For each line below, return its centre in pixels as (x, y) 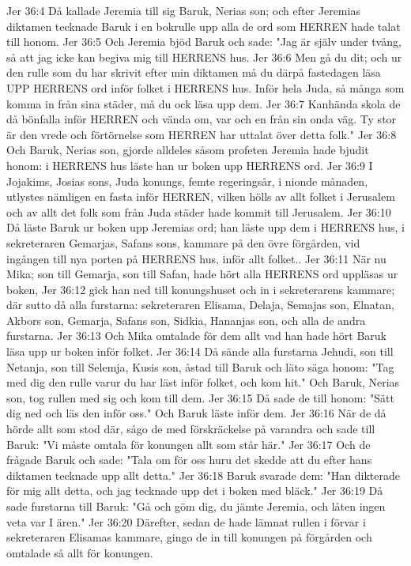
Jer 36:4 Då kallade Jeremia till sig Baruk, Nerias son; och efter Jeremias (183, 10)
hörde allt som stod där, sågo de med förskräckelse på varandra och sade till (191, 429)
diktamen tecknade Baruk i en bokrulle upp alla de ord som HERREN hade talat (204, 26)
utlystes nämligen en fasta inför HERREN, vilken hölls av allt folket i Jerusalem (201, 196)
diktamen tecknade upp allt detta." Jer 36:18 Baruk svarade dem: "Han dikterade (203, 475)
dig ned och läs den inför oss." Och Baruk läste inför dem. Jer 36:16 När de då (196, 413)
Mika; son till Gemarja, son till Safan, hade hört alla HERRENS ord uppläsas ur (202, 274)
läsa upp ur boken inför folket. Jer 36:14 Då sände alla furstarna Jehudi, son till (200, 351)
